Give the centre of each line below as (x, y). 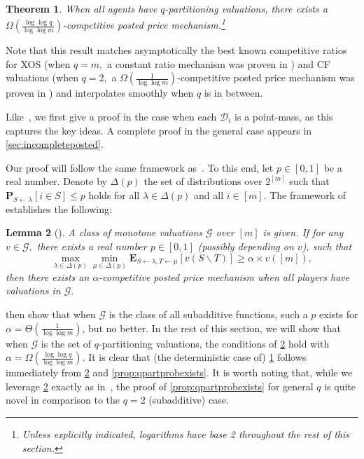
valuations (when (42, 77)
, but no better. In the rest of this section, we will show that (211, 328)
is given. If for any (303, 232)
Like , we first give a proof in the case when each (111, 117)
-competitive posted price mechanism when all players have (224, 276)
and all (209, 195)
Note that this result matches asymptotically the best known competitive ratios (176, 50)
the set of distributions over (203, 181)
